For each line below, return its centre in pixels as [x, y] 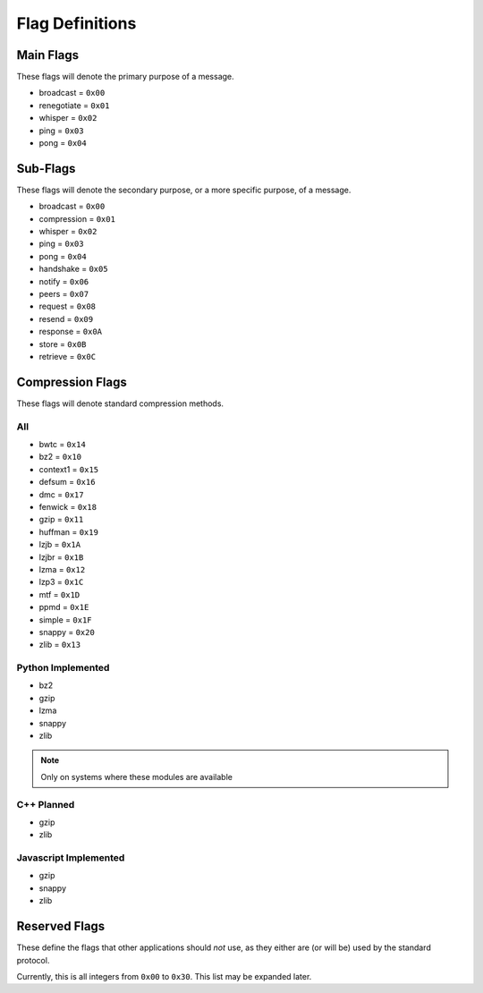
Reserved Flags [61, 926]
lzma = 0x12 [62, 569]
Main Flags [48, 55]
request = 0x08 [68, 306]
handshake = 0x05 [73, 269]
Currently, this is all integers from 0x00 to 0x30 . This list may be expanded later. [164, 976]
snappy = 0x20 [67, 632]
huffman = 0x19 [68, 531]
